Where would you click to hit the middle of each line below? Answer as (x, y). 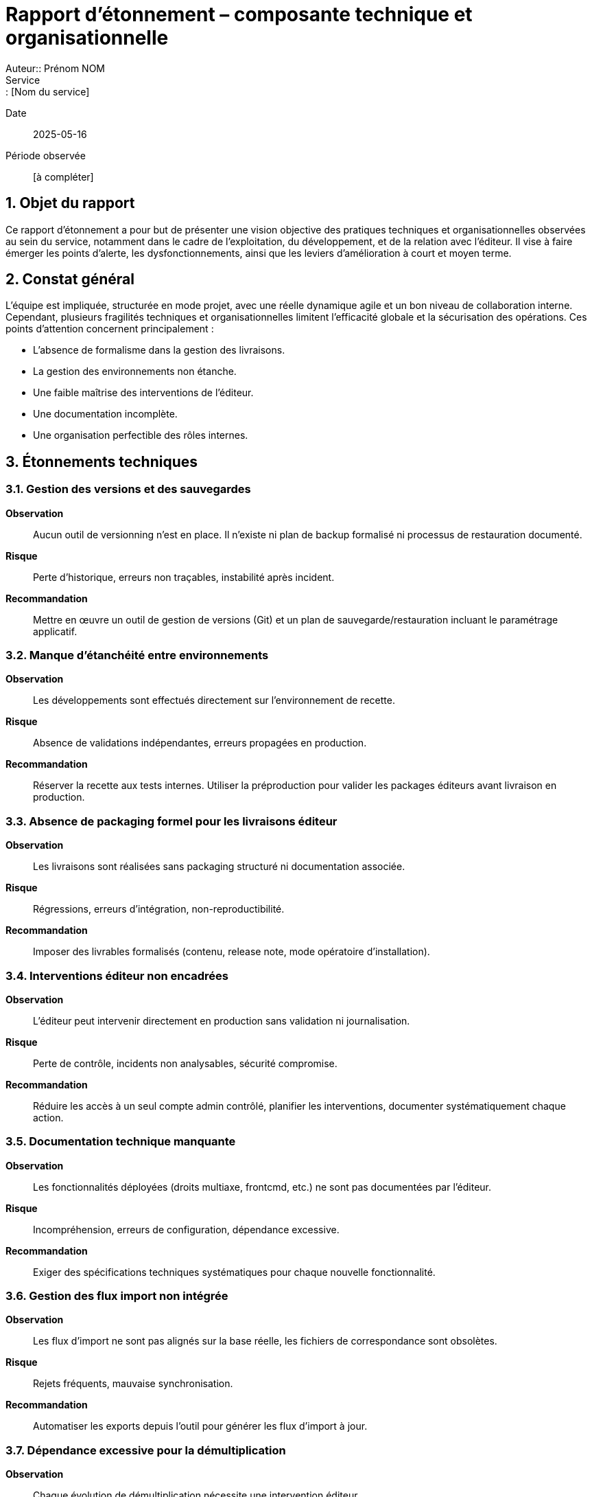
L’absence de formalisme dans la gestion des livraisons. (159, 350)
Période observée (46, 155)
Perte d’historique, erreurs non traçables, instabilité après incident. (184, 577)
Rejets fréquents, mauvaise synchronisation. (133, 1384)
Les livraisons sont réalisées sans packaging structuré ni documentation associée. (219, 867)
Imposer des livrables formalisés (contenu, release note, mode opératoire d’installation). (232, 952)
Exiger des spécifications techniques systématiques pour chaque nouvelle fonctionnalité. (234, 1272)
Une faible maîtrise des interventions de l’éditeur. (143, 393)
